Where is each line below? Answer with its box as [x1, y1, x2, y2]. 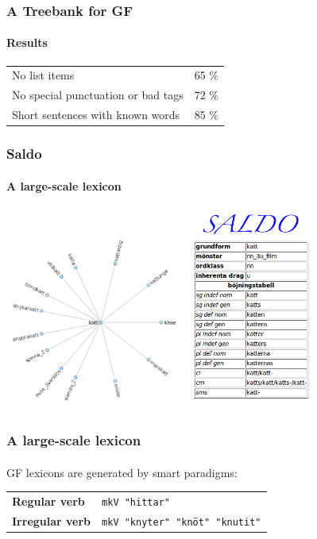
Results [6, 34, 48, 51]
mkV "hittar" [102, 496, 170, 508]
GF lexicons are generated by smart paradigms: [6, 464, 238, 480]
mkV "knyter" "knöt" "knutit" [102, 516, 261, 528]
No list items [12, 67, 75, 83]
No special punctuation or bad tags [12, 87, 184, 103]
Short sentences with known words [12, 106, 180, 123]
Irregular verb [12, 512, 91, 529]
